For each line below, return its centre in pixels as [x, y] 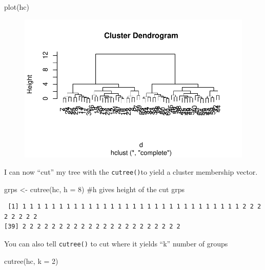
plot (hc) [17, 7]
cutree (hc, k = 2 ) [31, 261]
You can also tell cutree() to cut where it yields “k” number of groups [116, 244]
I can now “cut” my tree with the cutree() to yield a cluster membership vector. [131, 172]
